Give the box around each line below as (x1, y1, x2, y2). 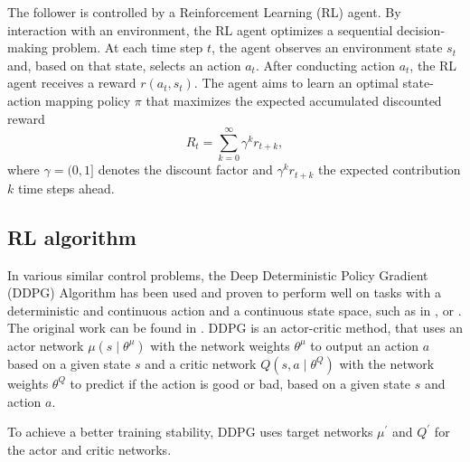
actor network (7, 335, 84, 354)
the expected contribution (318, 160, 461, 179)
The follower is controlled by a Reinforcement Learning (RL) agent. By (7, 3, 401, 21)
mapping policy (44, 90, 131, 109)
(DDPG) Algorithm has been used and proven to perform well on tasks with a (7, 283, 441, 302)
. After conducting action (255, 55, 395, 74)
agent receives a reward (7, 73, 136, 92)
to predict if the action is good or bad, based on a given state (70, 373, 410, 392)
